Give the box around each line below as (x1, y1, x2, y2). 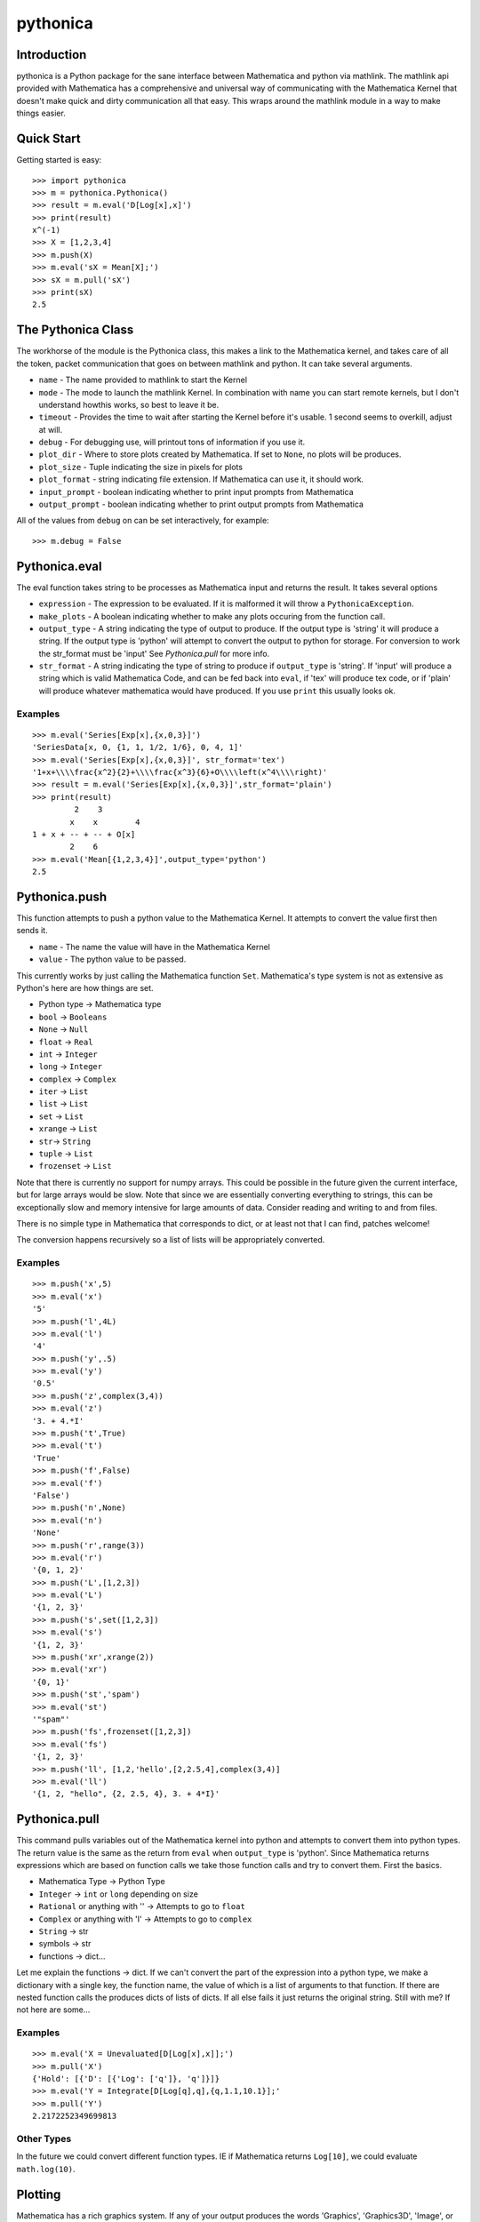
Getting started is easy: (16, 155, 102, 165)
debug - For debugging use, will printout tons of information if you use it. (38, 436, 306, 448)
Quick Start (16, 132, 81, 147)
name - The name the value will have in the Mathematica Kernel (38, 941, 270, 952)
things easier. (16, 108, 66, 119)
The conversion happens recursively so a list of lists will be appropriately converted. (16, 1235, 325, 1245)
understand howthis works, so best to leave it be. (38, 399, 220, 410)
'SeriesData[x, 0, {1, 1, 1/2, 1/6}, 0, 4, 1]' (32, 742, 244, 753)
